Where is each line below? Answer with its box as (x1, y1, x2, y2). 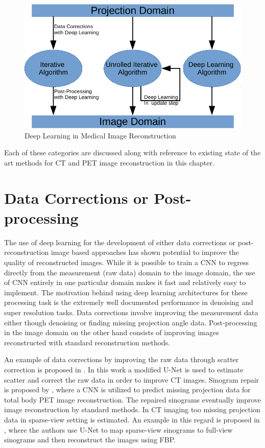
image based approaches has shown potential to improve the (51, 247, 239, 257)
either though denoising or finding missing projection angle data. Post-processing (4, 317, 257, 327)
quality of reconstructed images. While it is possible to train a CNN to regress (4, 257, 249, 267)
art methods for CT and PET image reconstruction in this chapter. (4, 157, 214, 168)
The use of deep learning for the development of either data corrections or (4, 237, 236, 247)
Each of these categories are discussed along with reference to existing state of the (4, 147, 261, 158)
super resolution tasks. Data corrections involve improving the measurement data (4, 306, 258, 317)
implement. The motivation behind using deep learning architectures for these (4, 287, 248, 297)
